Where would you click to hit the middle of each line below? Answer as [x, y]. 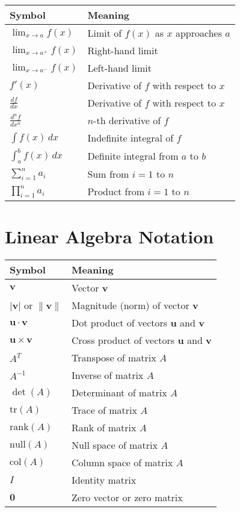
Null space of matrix [115, 445]
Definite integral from [133, 156]
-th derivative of [127, 120]
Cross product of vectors [123, 340]
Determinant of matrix [119, 393]
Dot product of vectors [120, 323]
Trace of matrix [105, 410]
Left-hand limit [119, 68]
